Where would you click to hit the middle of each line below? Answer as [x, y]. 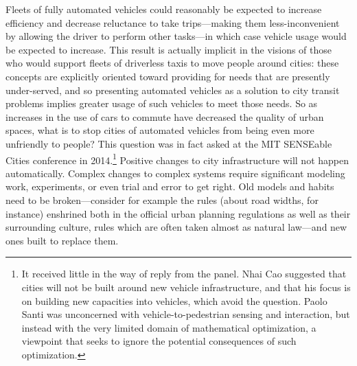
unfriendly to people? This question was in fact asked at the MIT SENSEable [169, 143]
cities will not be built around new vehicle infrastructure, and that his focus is [186, 287]
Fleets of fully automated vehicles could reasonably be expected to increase [164, 9]
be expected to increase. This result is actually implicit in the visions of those [169, 49]
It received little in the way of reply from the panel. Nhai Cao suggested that [184, 274]
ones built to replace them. [62, 240]
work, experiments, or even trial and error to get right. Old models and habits [170, 186]
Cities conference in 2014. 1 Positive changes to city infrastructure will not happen [177, 159]
